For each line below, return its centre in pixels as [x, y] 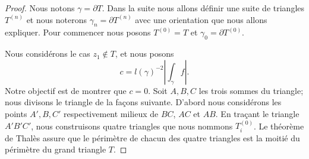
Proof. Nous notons [40, 8]
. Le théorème [279, 126]
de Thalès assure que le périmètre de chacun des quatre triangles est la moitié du [152, 137]
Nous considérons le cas [48, 53]
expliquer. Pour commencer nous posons [78, 32]
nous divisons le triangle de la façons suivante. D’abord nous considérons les [143, 102]
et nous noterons [56, 19]
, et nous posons [144, 53]
